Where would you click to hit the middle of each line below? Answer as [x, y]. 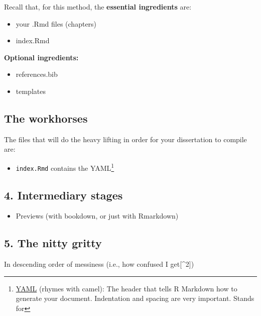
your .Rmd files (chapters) [56, 23]
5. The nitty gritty [53, 243]
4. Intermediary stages [63, 195]
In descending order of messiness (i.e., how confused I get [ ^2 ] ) [99, 264]
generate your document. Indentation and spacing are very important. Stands [135, 298]
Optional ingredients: [41, 57]
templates [31, 91]
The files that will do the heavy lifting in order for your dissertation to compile [125, 139]
